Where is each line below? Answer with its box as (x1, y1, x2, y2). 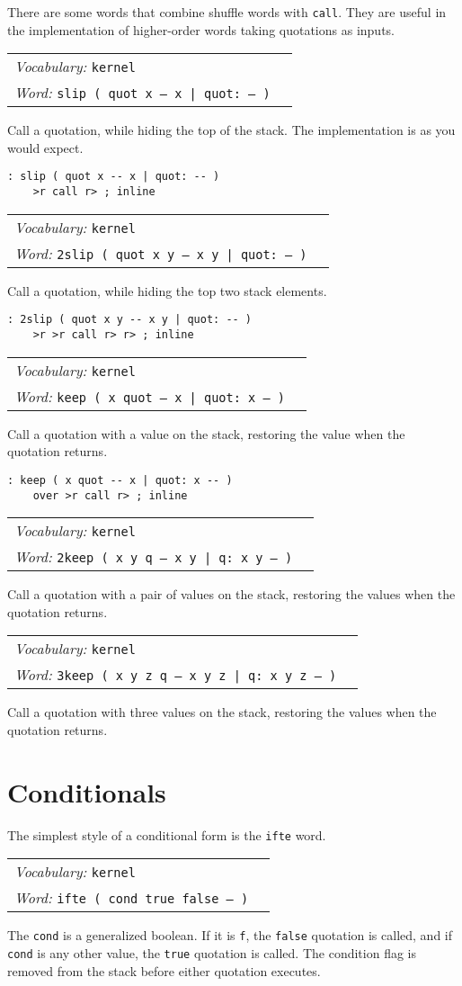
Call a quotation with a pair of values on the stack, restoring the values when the (7, 585, 456, 604)
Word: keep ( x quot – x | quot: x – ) (14, 385, 285, 407)
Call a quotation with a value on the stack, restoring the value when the (7, 424, 405, 443)
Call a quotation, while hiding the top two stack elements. (7, 281, 327, 300)
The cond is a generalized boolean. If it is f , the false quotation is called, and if (7, 926, 453, 945)
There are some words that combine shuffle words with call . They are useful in (7, 3, 447, 21)
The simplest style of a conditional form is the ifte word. (7, 825, 326, 844)
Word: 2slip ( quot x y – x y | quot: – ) (14, 242, 307, 264)
